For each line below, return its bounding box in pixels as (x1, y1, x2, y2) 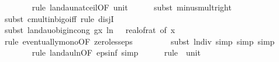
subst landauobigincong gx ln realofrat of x (4, 24, 175, 36)
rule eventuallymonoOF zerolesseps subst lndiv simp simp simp (4, 35, 275, 47)
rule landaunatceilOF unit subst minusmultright (32, 1, 232, 13)
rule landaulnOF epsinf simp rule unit (32, 46, 201, 59)
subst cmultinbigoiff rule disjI (4, 12, 114, 24)
